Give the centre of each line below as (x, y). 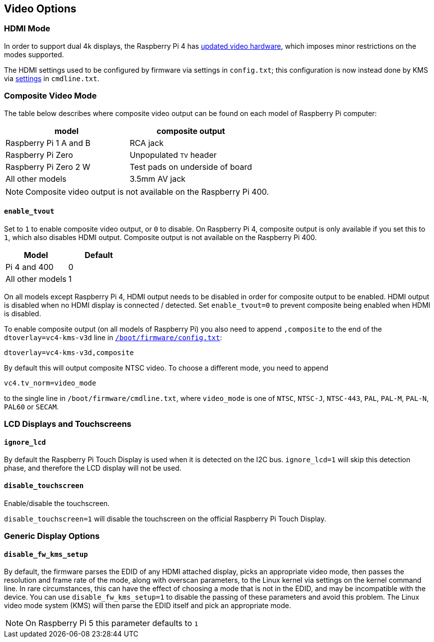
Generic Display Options (52, 536)
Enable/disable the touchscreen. (57, 503)
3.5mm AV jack (158, 179)
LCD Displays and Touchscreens (68, 424)
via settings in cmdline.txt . (52, 78)
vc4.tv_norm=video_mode (50, 383)
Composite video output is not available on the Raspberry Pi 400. (147, 192)
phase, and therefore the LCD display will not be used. (93, 468)
